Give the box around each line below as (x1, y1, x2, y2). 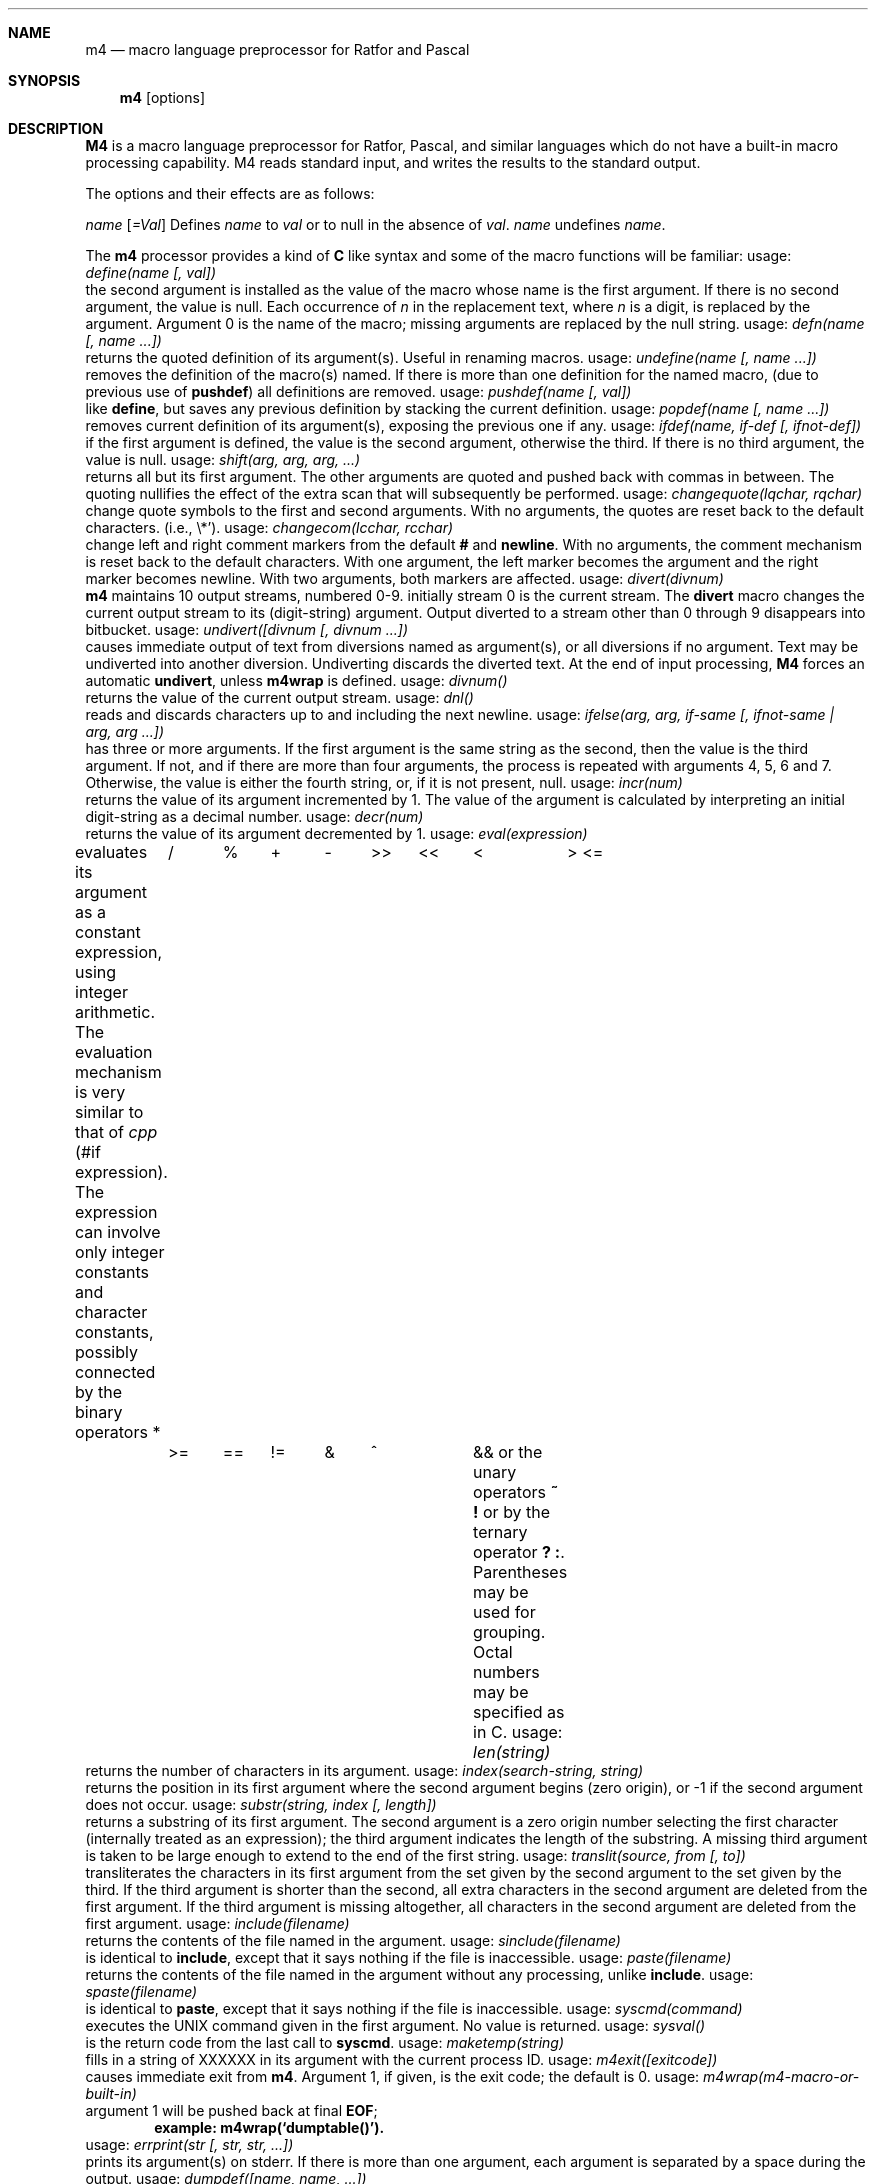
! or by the (473, 1502, 551, 1522)
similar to (75, 1102, 144, 1122)
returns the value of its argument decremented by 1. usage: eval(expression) (85, 825, 588, 842)
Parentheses (473, 1562, 568, 1582)
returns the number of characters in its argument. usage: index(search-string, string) (85, 1762, 644, 1779)
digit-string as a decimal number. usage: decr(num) (85, 808, 424, 825)
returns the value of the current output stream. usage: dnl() (85, 689, 474, 706)
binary (75, 1402, 123, 1422)
